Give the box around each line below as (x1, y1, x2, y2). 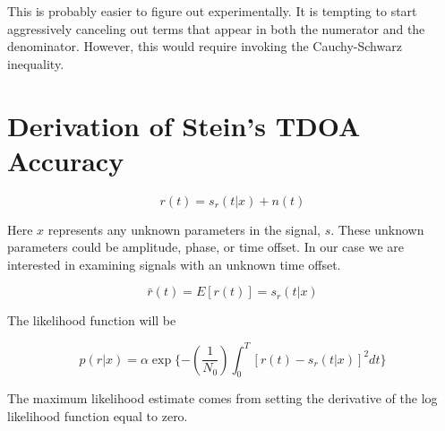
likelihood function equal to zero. (7, 406, 188, 425)
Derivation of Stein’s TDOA (7, 107, 361, 143)
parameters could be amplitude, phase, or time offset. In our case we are (7, 237, 405, 256)
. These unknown (330, 220, 424, 238)
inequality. (7, 54, 64, 73)
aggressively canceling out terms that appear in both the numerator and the (7, 19, 425, 38)
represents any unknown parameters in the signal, (47, 220, 321, 238)
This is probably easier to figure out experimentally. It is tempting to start (7, 2, 417, 20)
